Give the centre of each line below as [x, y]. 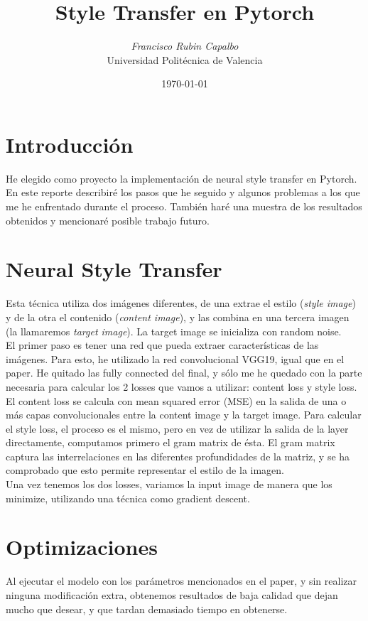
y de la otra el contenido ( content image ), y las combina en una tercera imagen [178, 317]
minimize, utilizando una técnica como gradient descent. [128, 498]
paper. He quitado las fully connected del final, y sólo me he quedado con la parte [184, 373]
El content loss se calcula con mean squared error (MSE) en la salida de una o [176, 400]
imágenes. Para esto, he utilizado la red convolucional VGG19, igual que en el [175, 358]
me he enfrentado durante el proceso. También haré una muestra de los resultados [184, 206]
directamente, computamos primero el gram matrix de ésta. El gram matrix [171, 442]
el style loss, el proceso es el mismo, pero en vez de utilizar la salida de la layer [177, 428]
